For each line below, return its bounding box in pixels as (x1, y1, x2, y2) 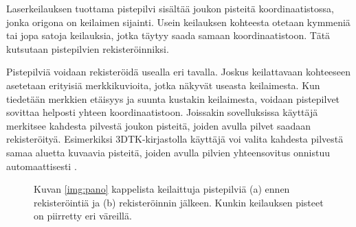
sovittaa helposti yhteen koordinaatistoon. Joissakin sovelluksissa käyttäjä (6, 105, 318, 119)
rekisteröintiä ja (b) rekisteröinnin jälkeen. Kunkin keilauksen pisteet (34, 195, 324, 209)
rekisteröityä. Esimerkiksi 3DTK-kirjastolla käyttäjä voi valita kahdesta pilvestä (6, 132, 344, 146)
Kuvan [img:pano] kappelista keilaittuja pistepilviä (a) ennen (34, 182, 290, 196)
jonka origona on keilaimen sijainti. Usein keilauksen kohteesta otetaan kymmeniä (6, 14, 351, 29)
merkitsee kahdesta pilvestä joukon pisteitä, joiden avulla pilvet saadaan (6, 118, 311, 132)
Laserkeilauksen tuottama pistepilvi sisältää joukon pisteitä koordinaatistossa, (6, 1, 334, 15)
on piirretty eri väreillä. (34, 208, 132, 223)
